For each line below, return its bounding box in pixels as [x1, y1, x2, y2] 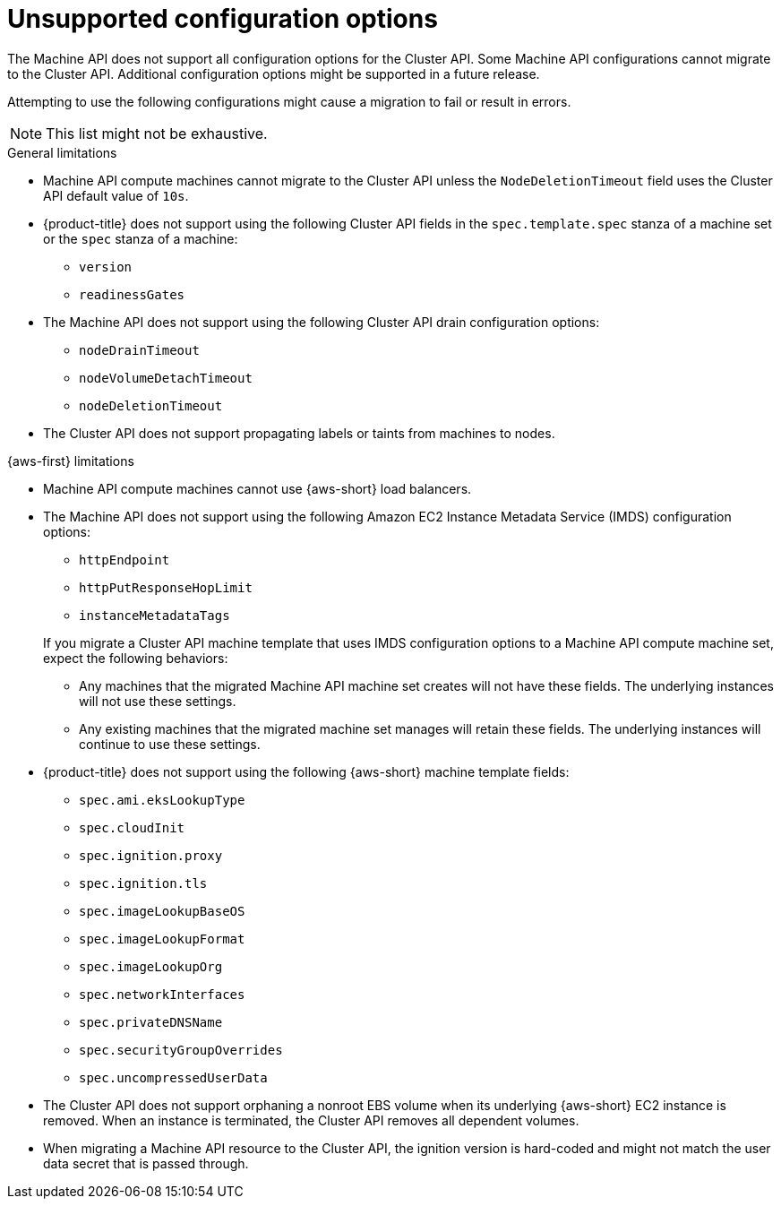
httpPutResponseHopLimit [79, 580, 253, 595]
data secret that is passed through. [43, 1155, 249, 1171]
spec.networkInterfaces [79, 986, 245, 1002]
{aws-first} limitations [7, 452, 134, 469]
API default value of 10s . [43, 187, 189, 203]
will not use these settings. [79, 693, 236, 709]
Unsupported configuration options [7, 4, 438, 34]
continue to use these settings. [79, 736, 261, 752]
